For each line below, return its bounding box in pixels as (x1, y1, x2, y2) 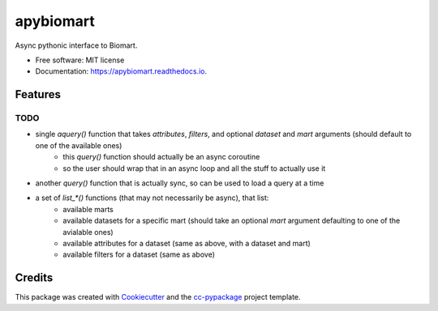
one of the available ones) (35, 140, 122, 150)
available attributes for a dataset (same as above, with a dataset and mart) (62, 239, 311, 248)
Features (15, 87, 61, 101)
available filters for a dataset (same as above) (62, 249, 215, 259)
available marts (62, 204, 114, 214)
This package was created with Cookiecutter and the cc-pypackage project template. (15, 292, 301, 302)
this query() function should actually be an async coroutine (62, 152, 260, 162)
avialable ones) (62, 227, 114, 236)
